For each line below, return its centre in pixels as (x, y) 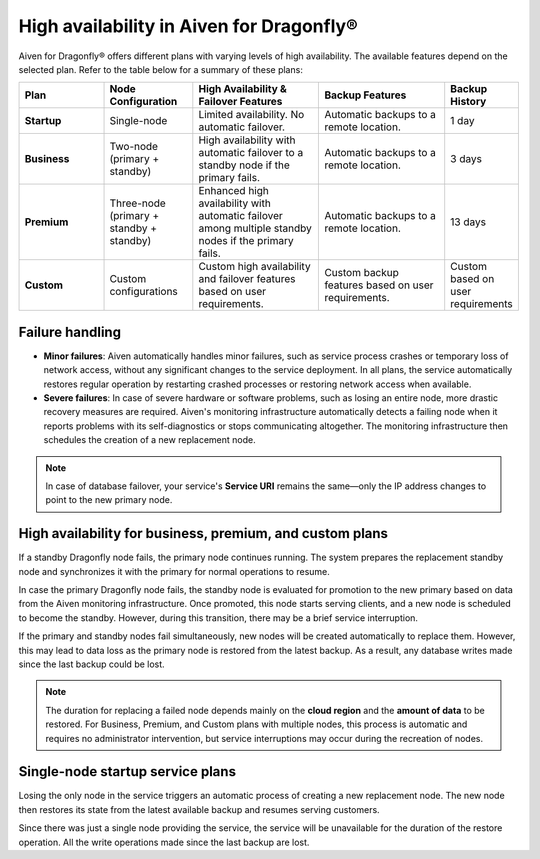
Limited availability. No (251, 115)
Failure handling (70, 331)
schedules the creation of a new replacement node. (150, 440)
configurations (144, 292)
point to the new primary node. (109, 500)
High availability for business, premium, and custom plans (203, 533)
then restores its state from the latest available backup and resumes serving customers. (199, 809)
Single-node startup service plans (127, 771)
